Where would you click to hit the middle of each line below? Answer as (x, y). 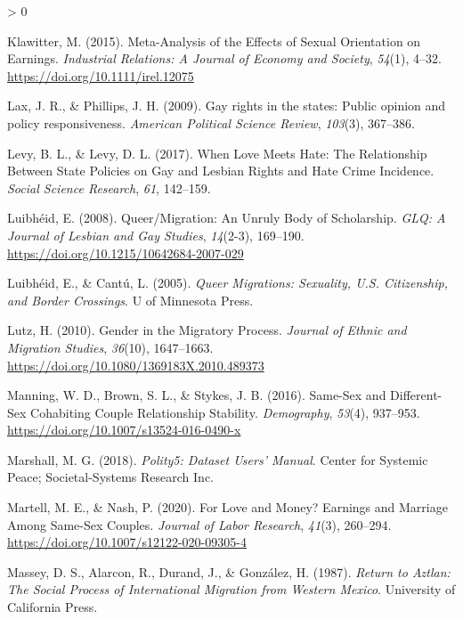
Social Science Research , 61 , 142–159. (109, 187)
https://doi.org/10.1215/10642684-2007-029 (126, 252)
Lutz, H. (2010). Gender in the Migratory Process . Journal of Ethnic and (207, 330)
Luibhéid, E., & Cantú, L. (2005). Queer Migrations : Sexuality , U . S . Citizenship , (227, 283)
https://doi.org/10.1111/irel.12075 (101, 75)
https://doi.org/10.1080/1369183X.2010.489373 (136, 365)
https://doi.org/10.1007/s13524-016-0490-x (124, 430)
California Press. (53, 607)
